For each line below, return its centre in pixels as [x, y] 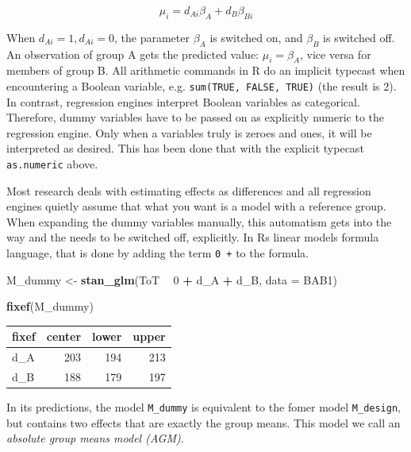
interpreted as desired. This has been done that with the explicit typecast [185, 148]
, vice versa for [336, 54]
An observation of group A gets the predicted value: [133, 54]
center [64, 336]
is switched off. [359, 37]
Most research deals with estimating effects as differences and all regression [189, 190]
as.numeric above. [52, 164]
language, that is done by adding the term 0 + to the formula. [158, 253]
